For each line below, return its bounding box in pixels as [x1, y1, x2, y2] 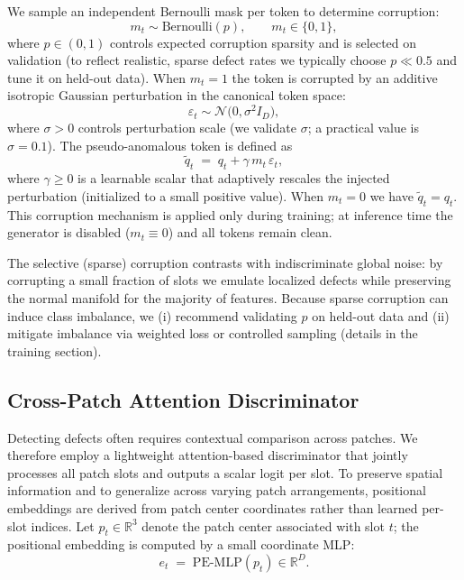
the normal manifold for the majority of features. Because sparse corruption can [7, 289, 449, 308]
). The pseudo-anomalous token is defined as [47, 135, 293, 154]
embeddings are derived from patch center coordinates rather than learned [7, 498, 418, 517]
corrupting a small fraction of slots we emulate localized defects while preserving [7, 271, 451, 290]
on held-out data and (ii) [312, 306, 450, 325]
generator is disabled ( [7, 223, 131, 242]
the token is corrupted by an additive [232, 68, 438, 87]
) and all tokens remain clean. [168, 223, 332, 242]
